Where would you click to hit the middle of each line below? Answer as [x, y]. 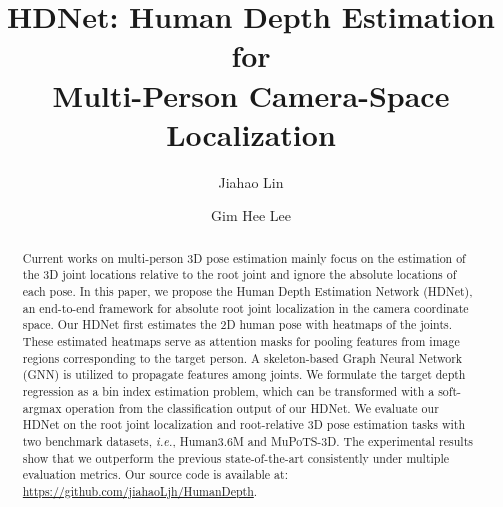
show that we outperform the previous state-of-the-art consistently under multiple [236, 457]
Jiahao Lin [251, 181]
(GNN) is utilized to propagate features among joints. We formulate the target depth [244, 374]
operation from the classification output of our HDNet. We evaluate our [252, 407]
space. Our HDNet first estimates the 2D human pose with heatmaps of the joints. [237, 324]
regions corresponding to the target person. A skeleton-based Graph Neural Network [242, 357]
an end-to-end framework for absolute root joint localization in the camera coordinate [245, 307]
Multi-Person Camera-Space [251, 94]
